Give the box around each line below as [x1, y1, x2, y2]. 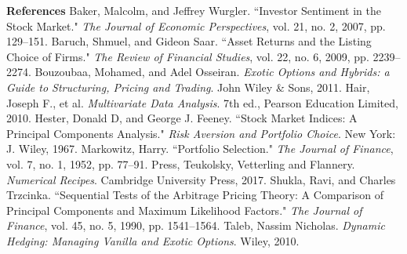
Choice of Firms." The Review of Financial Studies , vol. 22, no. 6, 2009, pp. [6, 48, 369, 64]
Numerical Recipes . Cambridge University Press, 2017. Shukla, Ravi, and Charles [6, 171, 396, 187]
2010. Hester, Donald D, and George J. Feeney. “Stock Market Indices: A [6, 110, 358, 126]
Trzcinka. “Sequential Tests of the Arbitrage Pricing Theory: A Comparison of [6, 187, 383, 203]
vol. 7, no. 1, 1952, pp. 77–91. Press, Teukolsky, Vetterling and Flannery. [6, 155, 355, 172]
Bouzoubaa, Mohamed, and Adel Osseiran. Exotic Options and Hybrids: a [35, 63, 390, 80]
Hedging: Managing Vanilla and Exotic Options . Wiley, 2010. [6, 232, 300, 249]
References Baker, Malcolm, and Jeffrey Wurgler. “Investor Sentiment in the [6, 2, 381, 18]
